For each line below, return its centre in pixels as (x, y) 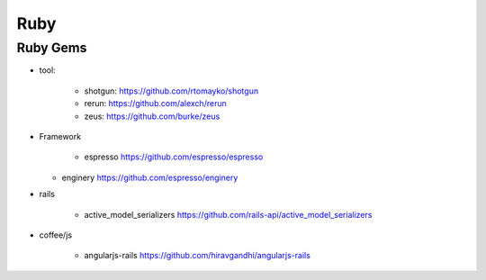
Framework (60, 136)
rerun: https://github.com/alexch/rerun (155, 104)
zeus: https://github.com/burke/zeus (152, 116)
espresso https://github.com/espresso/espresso (174, 157)
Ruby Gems (52, 48)
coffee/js (55, 235)
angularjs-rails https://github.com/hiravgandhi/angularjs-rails (197, 256)
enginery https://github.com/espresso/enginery (150, 177)
